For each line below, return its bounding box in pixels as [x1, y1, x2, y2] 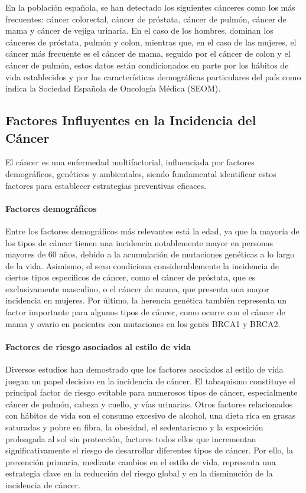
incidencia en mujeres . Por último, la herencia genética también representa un [5, 294, 287, 306]
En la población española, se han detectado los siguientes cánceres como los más [5, 1, 295, 13]
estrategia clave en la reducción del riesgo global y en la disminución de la [5, 467, 273, 479]
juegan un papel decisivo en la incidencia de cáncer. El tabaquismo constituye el [5, 374, 295, 387]
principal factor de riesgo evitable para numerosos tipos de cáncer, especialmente [5, 386, 298, 399]
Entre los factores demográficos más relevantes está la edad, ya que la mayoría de [5, 224, 300, 237]
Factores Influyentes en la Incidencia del [5, 111, 256, 129]
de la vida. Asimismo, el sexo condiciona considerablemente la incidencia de [5, 259, 279, 272]
